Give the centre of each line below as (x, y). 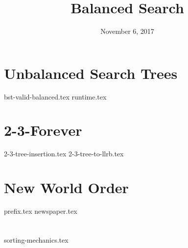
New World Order (66, 187)
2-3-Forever (43, 130)
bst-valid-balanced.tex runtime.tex (55, 96)
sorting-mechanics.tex (36, 239)
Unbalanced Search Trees (91, 73)
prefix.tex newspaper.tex (41, 211)
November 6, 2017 (127, 31)
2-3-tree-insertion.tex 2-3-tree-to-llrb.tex (64, 154)
